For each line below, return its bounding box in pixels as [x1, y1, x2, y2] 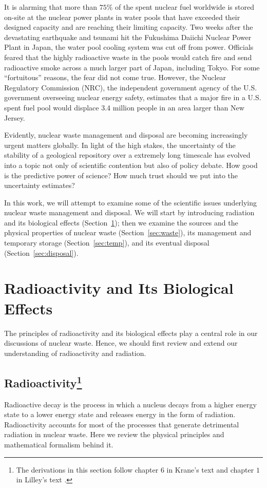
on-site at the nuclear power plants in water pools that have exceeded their [4, 11, 240, 22]
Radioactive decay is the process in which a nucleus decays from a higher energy [4, 399, 257, 409]
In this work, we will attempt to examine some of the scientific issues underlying [4, 197, 257, 208]
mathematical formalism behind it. [4, 439, 113, 449]
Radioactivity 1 [4, 372, 82, 390]
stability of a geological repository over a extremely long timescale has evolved [4, 149, 251, 160]
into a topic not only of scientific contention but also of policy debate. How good [4, 159, 258, 170]
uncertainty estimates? [4, 180, 75, 191]
